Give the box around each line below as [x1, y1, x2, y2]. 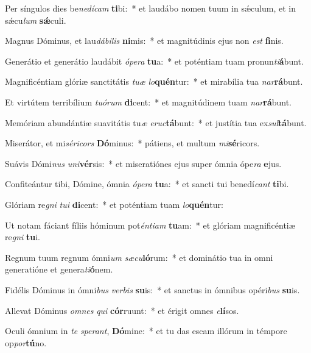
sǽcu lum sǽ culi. [5, 13, 66, 26]
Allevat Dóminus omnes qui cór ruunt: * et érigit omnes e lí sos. [5, 304, 239, 316]
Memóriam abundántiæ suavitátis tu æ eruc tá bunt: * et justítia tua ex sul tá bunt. [5, 116, 307, 129]
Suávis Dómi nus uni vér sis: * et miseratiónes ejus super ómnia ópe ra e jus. [5, 157, 282, 169]
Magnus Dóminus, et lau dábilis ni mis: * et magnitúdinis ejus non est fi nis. [5, 34, 284, 47]
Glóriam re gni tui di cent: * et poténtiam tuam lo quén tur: [5, 198, 223, 210]
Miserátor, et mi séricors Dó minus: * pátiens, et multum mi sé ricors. [5, 137, 260, 149]
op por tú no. [5, 336, 47, 349]
